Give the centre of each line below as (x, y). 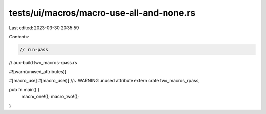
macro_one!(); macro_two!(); (50, 97)
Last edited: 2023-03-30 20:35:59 (44, 28)
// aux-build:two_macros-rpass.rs (43, 62)
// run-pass (34, 50)
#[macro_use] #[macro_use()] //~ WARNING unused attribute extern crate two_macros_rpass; (104, 80)
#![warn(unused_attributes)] (38, 72)
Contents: (19, 37)
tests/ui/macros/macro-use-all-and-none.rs (102, 13)
